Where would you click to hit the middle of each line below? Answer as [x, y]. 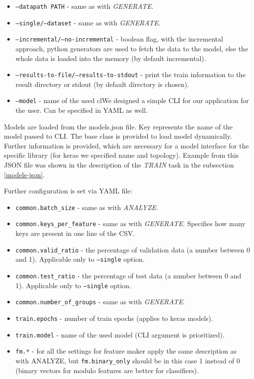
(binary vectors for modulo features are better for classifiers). [107, 370]
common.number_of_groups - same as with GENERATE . [100, 302]
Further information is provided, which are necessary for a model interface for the [127, 145]
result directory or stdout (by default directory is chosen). [102, 84]
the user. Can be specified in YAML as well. [81, 110]
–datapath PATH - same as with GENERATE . [84, 6]
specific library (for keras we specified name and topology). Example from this [121, 155]
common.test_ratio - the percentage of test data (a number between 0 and [128, 276]
